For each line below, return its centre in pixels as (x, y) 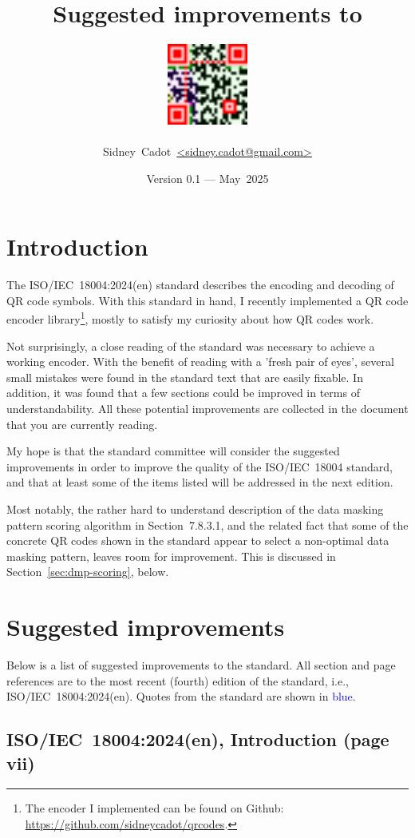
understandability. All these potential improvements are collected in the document (207, 409)
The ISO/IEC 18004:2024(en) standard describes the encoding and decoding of (200, 285)
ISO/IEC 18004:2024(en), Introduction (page (198, 739)
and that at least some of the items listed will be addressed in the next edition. (200, 482)
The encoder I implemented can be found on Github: (154, 808)
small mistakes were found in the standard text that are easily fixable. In (185, 377)
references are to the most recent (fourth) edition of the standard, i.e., (178, 680)
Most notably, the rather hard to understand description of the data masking (195, 509)
